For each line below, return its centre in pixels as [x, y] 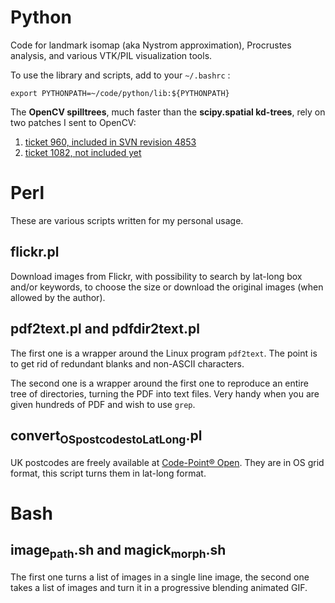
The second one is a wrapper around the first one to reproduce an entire [159, 383]
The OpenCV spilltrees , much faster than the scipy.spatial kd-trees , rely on [168, 112]
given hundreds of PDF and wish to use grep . [103, 404]
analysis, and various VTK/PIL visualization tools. [111, 55]
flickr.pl [35, 252]
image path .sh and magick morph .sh [118, 551]
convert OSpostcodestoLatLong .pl [106, 437]
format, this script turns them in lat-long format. [108, 473]
